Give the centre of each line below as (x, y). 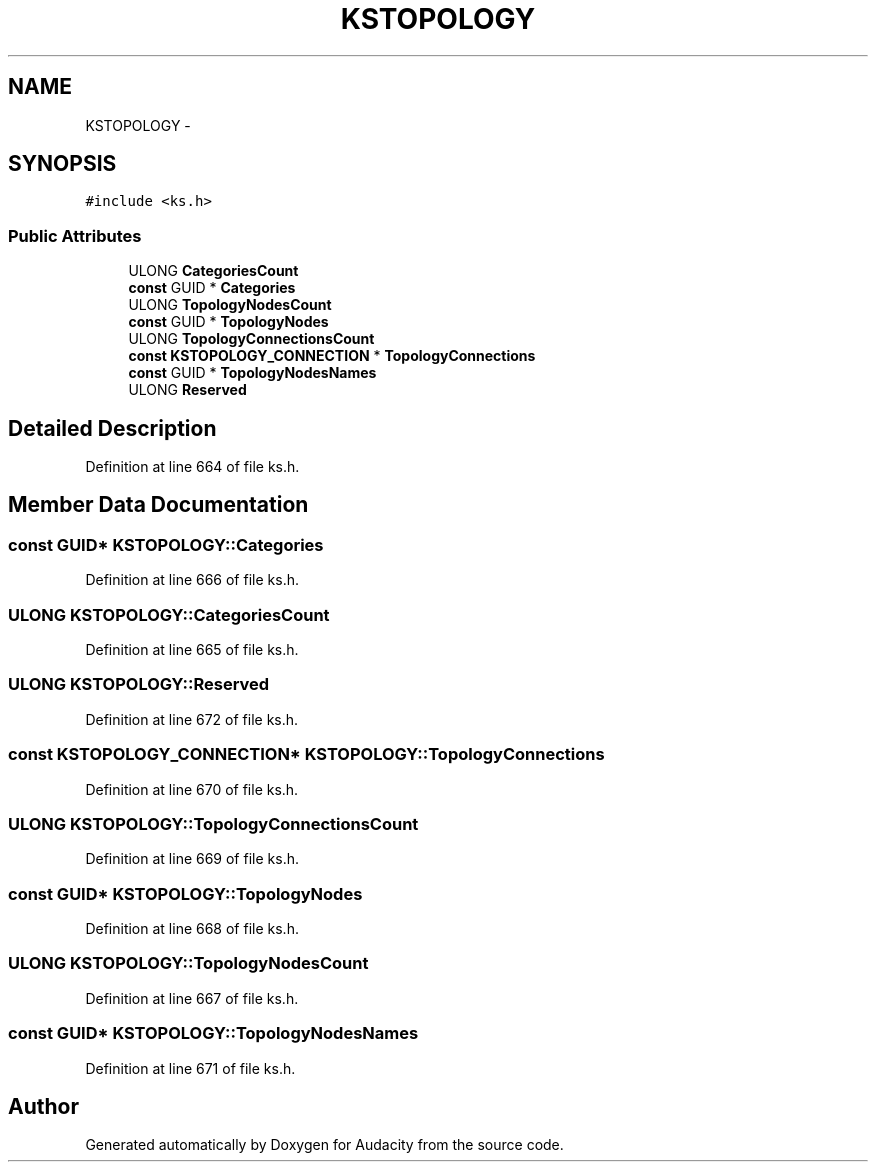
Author (43, 1106)
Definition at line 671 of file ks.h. (190, 1068)
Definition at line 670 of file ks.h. (192, 789)
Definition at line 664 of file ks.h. (192, 467)
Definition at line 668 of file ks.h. (192, 928)
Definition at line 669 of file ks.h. (192, 859)
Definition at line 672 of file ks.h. (192, 719)
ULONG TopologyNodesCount (230, 305)
